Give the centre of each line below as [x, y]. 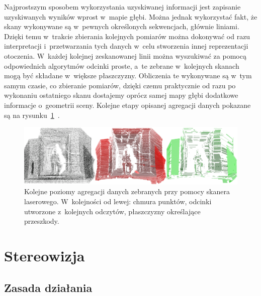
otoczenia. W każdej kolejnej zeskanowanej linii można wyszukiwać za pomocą [125, 55]
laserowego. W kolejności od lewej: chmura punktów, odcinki [118, 201]
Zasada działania [48, 287]
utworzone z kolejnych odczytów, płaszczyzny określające [112, 211]
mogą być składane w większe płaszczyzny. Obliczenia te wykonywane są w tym [128, 76]
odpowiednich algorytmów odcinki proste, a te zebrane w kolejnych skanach [122, 65]
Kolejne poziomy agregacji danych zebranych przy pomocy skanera [127, 191]
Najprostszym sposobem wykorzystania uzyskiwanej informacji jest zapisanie [122, 7]
